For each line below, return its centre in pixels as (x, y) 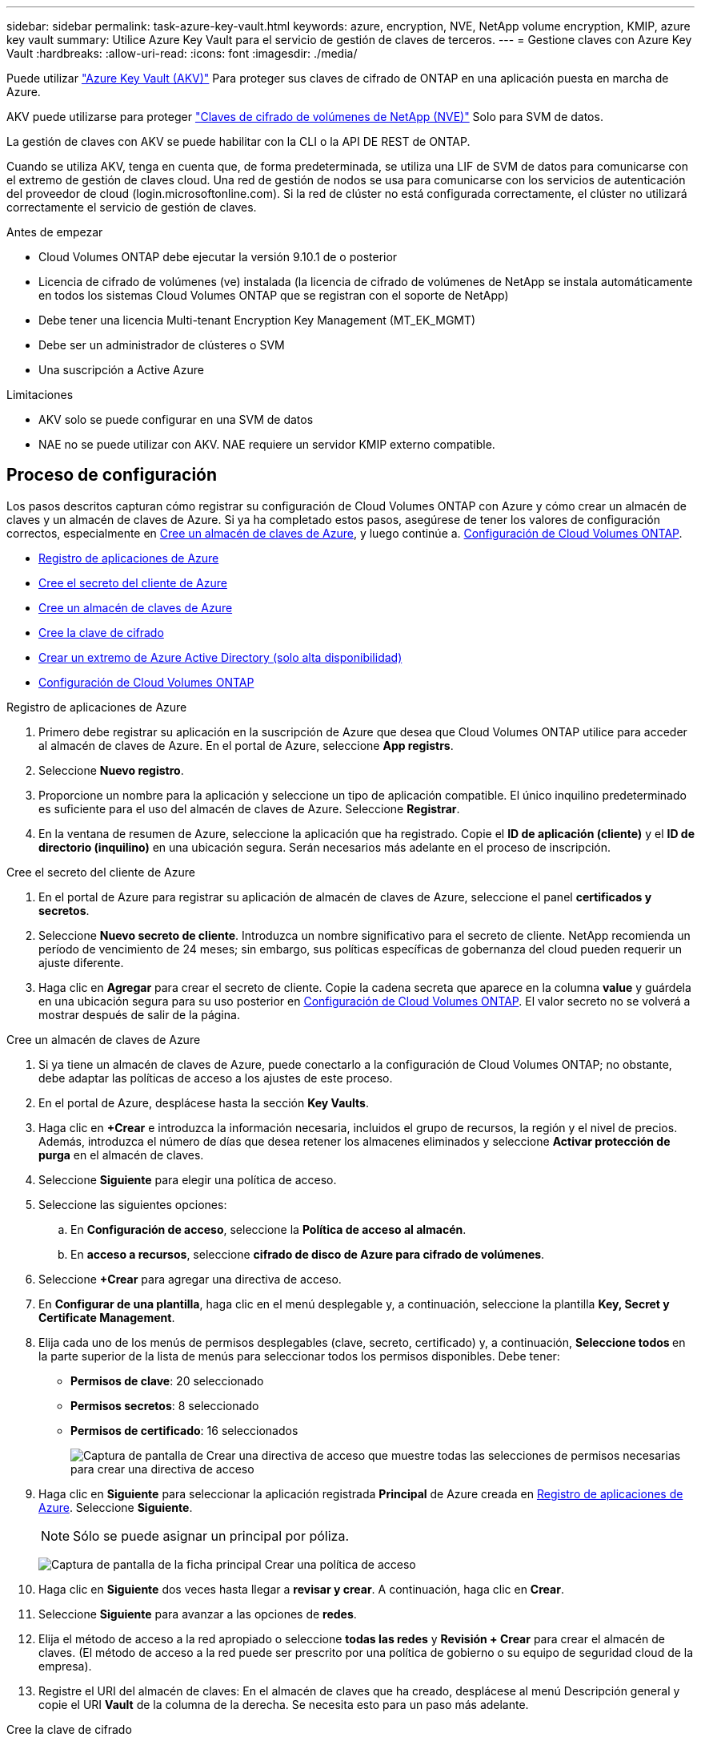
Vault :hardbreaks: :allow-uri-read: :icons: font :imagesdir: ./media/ (182, 53)
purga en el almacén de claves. (121, 1155)
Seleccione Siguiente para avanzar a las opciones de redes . (198, 1614)
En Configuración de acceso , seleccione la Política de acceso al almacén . (268, 1229)
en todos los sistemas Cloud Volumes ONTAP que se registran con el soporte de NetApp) (274, 295)
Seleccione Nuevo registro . (111, 770)
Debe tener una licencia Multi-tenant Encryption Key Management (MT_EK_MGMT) (257, 320)
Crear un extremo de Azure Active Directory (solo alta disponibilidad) (220, 657)
